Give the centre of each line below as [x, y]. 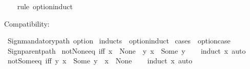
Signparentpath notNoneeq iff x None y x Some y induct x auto [127, 50]
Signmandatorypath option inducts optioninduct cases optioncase [119, 41]
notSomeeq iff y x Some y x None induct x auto [100, 61]
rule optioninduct [45, 6]
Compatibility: [27, 23]
